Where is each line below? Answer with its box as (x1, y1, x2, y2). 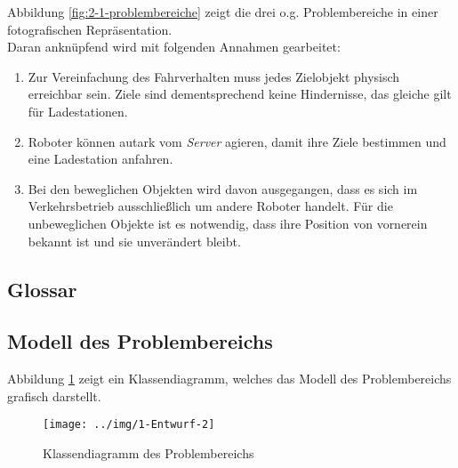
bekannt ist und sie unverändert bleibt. (28, 231, 241, 250)
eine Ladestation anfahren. (28, 149, 173, 168)
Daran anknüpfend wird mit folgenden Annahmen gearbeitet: (7, 37, 341, 56)
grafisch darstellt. (7, 386, 101, 405)
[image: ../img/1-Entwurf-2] (43, 418, 215, 432)
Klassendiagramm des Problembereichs (43, 443, 254, 462)
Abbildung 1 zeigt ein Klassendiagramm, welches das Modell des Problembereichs (7, 369, 452, 388)
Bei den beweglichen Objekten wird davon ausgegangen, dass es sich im (28, 179, 418, 198)
